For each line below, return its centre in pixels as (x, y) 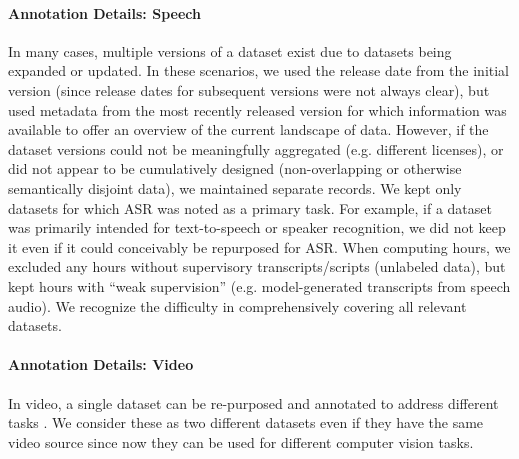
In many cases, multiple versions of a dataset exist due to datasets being (230, 50)
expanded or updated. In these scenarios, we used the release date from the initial (259, 70)
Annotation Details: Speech (104, 12)
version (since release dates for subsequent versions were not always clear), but (249, 89)
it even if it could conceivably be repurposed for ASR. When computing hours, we (259, 246)
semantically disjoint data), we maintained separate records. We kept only (235, 187)
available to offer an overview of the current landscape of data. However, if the (248, 129)
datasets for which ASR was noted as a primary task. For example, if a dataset (250, 207)
